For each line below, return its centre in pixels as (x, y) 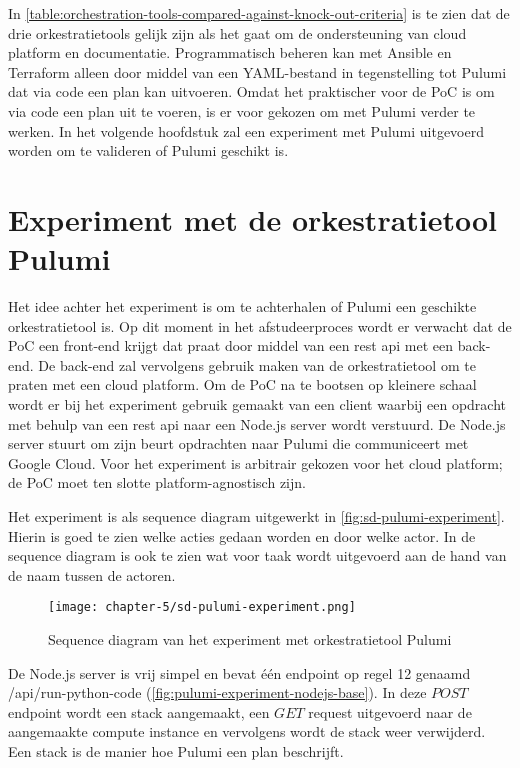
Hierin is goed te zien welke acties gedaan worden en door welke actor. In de (242, 535)
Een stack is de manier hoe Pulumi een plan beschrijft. (176, 751)
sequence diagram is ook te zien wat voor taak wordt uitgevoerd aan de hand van (257, 555)
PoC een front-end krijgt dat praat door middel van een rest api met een (230, 345)
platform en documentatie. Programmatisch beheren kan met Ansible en (230, 52)
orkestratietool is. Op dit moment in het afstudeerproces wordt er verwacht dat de (260, 325)
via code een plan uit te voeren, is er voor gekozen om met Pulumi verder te (242, 110)
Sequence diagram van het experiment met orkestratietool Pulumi (250, 639)
